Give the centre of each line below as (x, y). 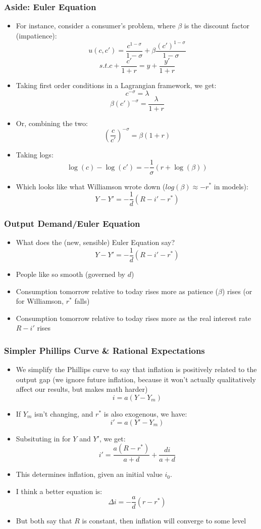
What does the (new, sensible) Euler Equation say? (95, 242)
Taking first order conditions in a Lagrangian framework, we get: (116, 85)
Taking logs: (35, 154)
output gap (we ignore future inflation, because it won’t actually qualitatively (136, 379)
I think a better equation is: (59, 491)
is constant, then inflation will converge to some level (164, 521)
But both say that (44, 521)
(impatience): (36, 35)
